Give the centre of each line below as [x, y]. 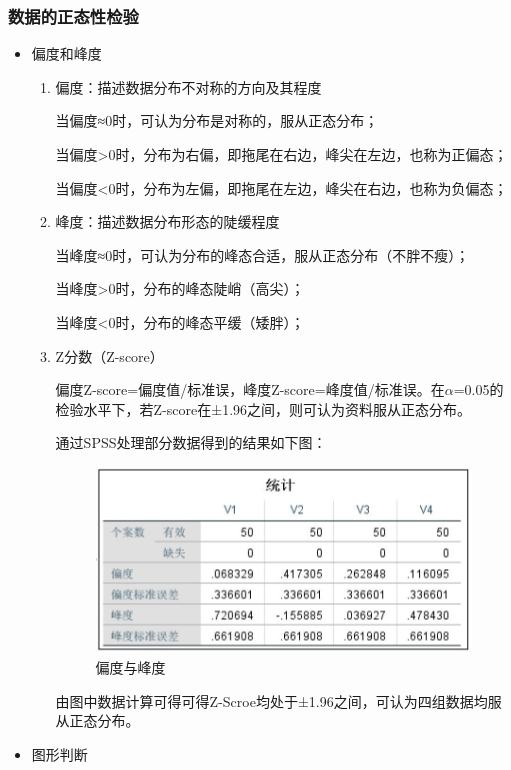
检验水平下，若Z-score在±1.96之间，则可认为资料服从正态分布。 [263, 408]
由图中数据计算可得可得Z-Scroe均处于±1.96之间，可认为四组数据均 [271, 700]
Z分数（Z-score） [109, 355]
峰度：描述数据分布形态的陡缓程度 [167, 221]
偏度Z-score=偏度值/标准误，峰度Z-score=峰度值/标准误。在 [250, 389]
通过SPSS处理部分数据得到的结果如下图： [191, 442]
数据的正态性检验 [73, 15]
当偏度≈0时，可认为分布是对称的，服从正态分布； [217, 120]
